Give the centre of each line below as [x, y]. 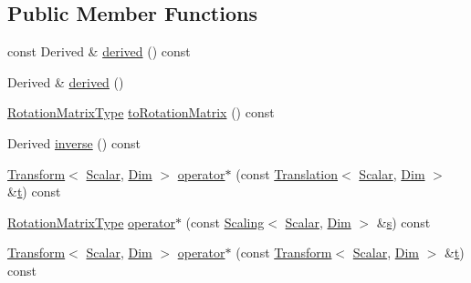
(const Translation [287, 173]
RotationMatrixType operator [91, 222]
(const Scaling [225, 222]
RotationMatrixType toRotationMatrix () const [141, 112]
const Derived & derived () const [99, 51]
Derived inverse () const [74, 142]
